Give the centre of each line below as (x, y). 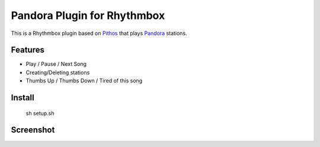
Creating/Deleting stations (58, 72)
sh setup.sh (40, 113)
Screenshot (33, 130)
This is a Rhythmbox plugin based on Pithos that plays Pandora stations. (99, 33)
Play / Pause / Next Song (56, 64)
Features (28, 50)
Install (23, 98)
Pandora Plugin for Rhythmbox (88, 15)
